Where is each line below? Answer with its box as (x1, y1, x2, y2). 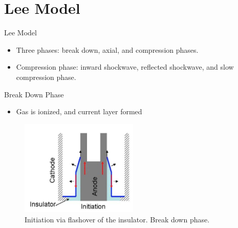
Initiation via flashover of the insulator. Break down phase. (25, 214, 210, 224)
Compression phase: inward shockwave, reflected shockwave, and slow (16, 61, 234, 72)
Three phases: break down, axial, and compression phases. (16, 44, 199, 55)
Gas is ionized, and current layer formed (16, 106, 142, 117)
